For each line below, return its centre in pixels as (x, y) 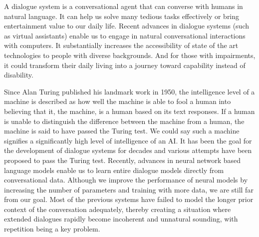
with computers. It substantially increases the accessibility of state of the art (121, 45)
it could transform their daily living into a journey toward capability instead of (125, 65)
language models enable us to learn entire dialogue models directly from (114, 170)
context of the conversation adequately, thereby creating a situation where (118, 209)
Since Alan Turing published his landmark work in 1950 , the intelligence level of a (129, 91)
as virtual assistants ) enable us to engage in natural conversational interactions (125, 35)
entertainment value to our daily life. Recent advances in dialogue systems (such (127, 26)
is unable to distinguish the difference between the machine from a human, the (124, 121)
